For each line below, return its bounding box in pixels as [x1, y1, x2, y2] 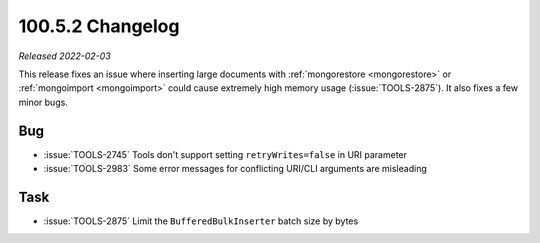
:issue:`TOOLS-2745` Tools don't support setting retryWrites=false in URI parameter [43, 148, 408, 160]
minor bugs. [18, 96, 69, 108]
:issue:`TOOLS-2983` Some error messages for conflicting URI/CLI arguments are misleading [43, 163, 427, 175]
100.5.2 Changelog [18, 15, 180, 37]
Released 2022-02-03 [18, 50, 112, 62]
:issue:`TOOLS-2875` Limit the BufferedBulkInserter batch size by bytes [43, 215, 359, 227]
